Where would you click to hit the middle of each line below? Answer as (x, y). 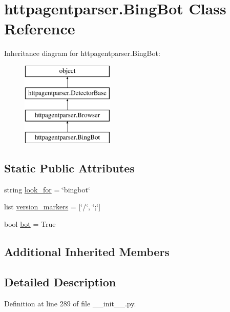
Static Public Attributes (69, 168)
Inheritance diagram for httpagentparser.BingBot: (82, 53)
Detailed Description (60, 281)
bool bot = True (30, 224)
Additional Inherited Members (87, 252)
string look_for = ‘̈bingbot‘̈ (47, 189)
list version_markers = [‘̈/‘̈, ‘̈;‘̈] (53, 207)
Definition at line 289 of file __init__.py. (70, 303)
